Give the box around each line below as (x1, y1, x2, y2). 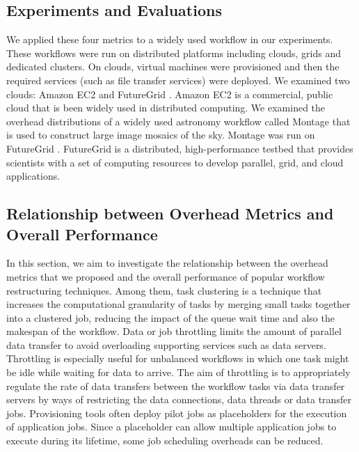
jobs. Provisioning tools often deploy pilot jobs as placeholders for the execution (6, 405, 347, 420)
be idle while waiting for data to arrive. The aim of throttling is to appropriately (6, 365, 351, 380)
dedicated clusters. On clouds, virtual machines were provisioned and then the (6, 59, 340, 74)
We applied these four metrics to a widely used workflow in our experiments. (6, 32, 333, 47)
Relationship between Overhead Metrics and (6, 203, 334, 224)
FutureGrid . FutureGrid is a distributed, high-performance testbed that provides (6, 141, 353, 155)
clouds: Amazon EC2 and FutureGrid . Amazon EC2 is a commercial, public (6, 86, 333, 101)
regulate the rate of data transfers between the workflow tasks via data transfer (6, 378, 345, 393)
